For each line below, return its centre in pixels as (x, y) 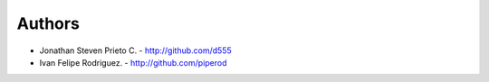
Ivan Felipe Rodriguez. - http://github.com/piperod (133, 62)
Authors (48, 23)
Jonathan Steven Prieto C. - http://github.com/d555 (136, 50)
